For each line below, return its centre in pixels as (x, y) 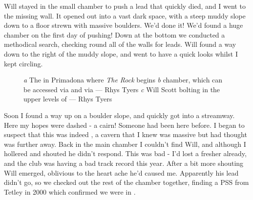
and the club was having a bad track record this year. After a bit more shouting (124, 163)
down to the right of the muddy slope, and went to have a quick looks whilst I (121, 53)
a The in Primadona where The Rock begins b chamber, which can (123, 80)
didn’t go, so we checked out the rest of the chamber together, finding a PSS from (126, 182)
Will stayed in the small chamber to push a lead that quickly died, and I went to (125, 6)
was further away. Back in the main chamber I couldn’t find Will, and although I (125, 144)
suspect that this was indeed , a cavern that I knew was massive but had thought (126, 134)
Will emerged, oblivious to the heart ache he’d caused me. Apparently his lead (121, 172)
